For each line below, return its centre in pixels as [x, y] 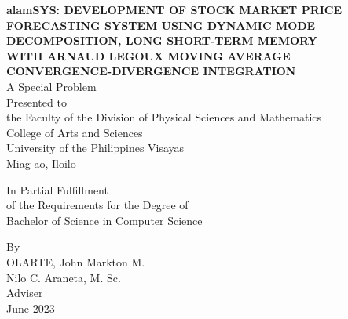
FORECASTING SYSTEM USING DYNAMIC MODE [161, 25]
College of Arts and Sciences [75, 132]
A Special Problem [51, 86]
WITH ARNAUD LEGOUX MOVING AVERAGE [148, 55]
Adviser [25, 293]
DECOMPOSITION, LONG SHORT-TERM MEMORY [162, 40]
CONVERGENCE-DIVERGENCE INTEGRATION [151, 71]
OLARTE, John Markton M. [76, 261]
